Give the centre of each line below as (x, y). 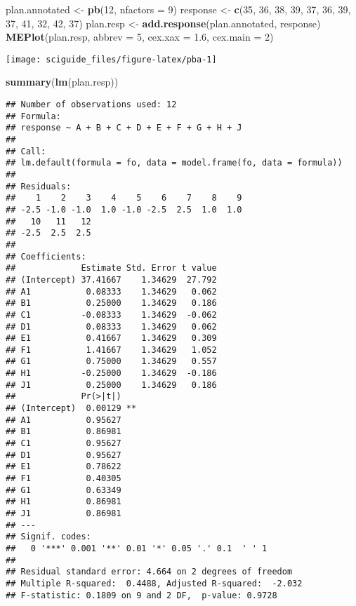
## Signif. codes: (48, 537)
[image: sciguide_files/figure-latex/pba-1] (111, 59)
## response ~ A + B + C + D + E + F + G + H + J (124, 128)
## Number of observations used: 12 (91, 105)
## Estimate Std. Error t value (111, 268)
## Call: (26, 151)
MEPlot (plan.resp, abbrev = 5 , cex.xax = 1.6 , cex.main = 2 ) (140, 37)
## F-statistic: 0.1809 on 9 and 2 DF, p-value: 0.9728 (141, 595)
